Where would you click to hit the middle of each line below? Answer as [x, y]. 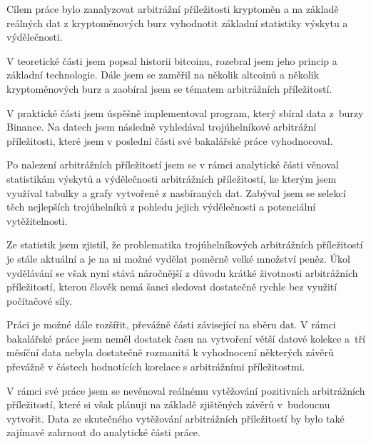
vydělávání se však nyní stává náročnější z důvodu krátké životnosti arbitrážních [182, 272]
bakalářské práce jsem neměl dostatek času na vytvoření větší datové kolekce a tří [186, 338]
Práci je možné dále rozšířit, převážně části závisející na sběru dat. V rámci [171, 324]
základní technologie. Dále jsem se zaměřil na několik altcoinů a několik [163, 75]
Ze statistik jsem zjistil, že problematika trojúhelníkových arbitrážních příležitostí [185, 244]
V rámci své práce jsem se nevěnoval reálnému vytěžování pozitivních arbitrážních [186, 390]
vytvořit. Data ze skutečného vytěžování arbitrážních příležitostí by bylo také [176, 418]
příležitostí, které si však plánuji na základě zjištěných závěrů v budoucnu [168, 404]
